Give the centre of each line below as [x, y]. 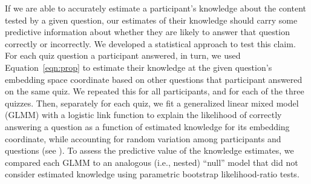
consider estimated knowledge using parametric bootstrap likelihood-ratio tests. [152, 174]
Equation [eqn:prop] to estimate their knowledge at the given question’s [139, 67]
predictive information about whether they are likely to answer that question [147, 32]
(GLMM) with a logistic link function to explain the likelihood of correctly [143, 115]
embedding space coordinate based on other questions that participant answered [154, 79]
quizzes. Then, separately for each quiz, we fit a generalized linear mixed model [152, 103]
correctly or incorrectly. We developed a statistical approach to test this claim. [150, 43]
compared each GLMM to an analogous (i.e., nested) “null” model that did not [152, 162]
